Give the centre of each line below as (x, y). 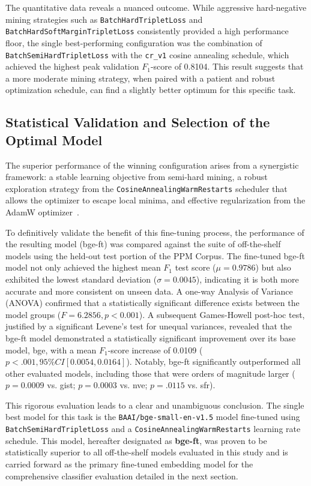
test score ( (195, 267)
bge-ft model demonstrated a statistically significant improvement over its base (151, 337)
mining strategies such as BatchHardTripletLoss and (104, 19)
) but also (273, 267)
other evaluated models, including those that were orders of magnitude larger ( (150, 373)
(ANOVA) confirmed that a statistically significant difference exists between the (152, 303)
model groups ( (33, 314)
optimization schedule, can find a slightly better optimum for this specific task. (151, 90)
